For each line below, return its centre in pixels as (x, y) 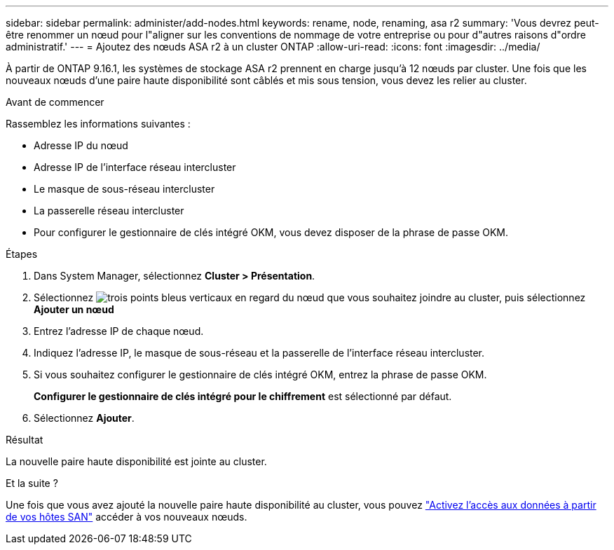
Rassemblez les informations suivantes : (98, 124)
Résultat (25, 440)
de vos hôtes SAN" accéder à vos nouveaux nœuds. (127, 517)
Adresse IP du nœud (81, 145)
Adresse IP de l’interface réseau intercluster (135, 167)
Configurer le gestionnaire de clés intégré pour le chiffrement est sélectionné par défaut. (243, 396)
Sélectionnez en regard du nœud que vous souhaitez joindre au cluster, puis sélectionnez (310, 297)
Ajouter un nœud (74, 309)
